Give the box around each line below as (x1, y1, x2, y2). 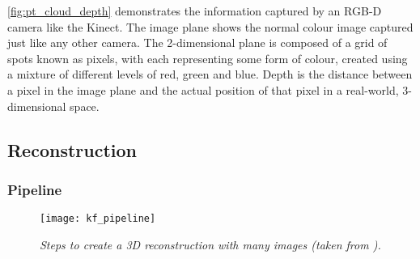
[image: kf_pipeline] (40, 213, 156, 225)
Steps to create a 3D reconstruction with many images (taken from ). (40, 236, 381, 253)
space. (70, 97, 100, 114)
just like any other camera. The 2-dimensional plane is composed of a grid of (7, 34, 388, 51)
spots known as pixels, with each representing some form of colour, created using (7, 49, 408, 66)
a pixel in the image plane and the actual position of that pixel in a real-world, (7, 81, 399, 98)
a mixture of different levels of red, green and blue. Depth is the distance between (7, 66, 413, 83)
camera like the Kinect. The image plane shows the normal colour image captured (7, 18, 414, 35)
